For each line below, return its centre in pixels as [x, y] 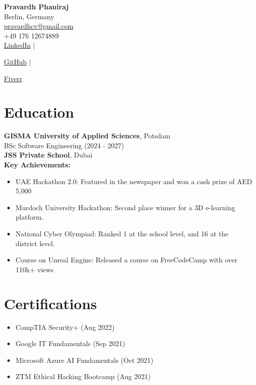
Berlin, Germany [29, 16]
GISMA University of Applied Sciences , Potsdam [87, 136]
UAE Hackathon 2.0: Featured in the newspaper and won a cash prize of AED [134, 181]
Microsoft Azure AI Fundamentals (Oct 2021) [84, 360]
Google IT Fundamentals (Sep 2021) [70, 343]
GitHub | [17, 61]
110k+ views [34, 269]
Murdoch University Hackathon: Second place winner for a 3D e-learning [125, 207]
